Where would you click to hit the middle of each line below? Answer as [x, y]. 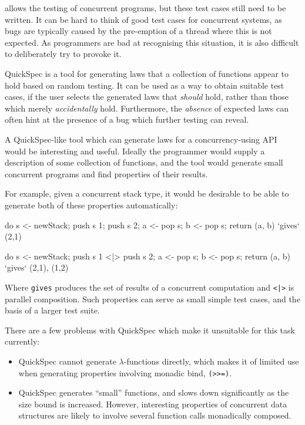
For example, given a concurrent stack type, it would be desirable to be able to [147, 193]
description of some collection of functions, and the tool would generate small [144, 162]
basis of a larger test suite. [52, 310]
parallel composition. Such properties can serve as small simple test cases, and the [152, 298]
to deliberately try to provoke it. [63, 54]
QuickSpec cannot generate [67, 361]
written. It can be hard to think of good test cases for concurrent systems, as [143, 19]
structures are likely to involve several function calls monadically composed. [155, 415]
